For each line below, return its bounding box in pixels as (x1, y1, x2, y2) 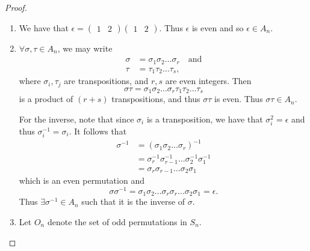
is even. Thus (214, 92, 263, 105)
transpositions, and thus (111, 92, 200, 105)
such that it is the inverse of (81, 195, 185, 208)
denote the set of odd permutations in (47, 215, 187, 228)
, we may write (57, 41, 113, 54)
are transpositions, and (64, 74, 149, 87)
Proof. (5, 1, 27, 13)
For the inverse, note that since (19, 112, 134, 125)
